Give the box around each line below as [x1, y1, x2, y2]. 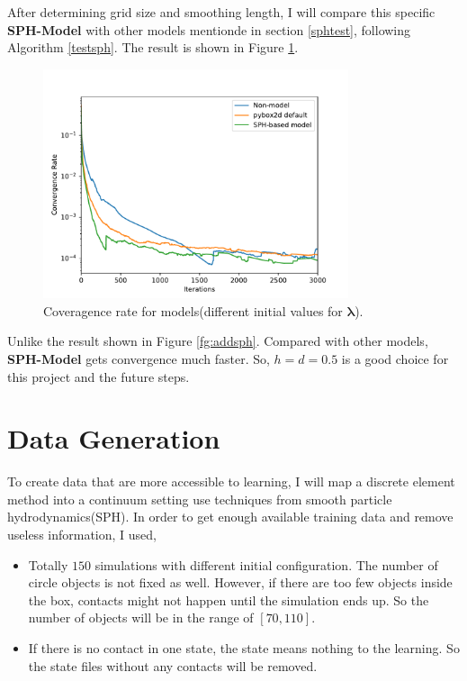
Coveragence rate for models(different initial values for [43, 301, 343, 320]
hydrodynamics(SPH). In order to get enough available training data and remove [7, 507, 454, 526]
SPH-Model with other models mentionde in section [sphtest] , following [7, 20, 411, 39]
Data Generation [7, 420, 220, 457]
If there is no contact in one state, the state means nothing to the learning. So [28, 639, 460, 658]
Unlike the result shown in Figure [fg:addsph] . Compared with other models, [7, 331, 428, 350]
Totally [28, 555, 68, 574]
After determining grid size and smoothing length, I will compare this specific [7, 3, 436, 21]
